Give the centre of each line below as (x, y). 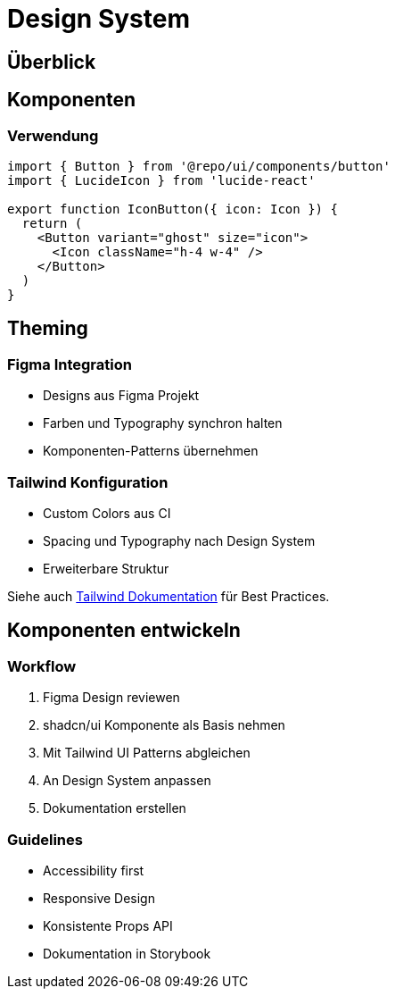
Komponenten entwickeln (124, 631)
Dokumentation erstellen (115, 808)
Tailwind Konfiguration (88, 482)
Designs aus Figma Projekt (121, 396)
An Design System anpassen (127, 781)
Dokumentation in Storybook (127, 953)
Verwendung (53, 135)
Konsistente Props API (108, 925)
